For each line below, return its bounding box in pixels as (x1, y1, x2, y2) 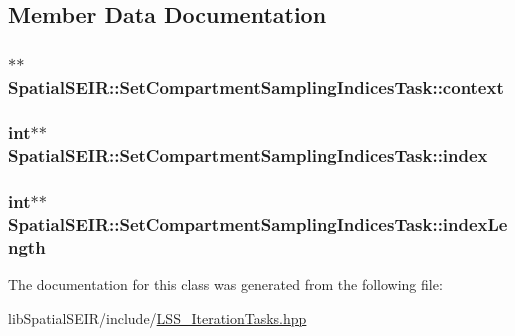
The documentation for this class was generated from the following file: (8, 274, 443, 295)
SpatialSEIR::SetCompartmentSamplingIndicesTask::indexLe (8, 212, 508, 237)
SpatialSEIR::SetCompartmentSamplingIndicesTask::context (8, 74, 504, 99)
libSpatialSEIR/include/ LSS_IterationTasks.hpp (8, 307, 307, 328)
